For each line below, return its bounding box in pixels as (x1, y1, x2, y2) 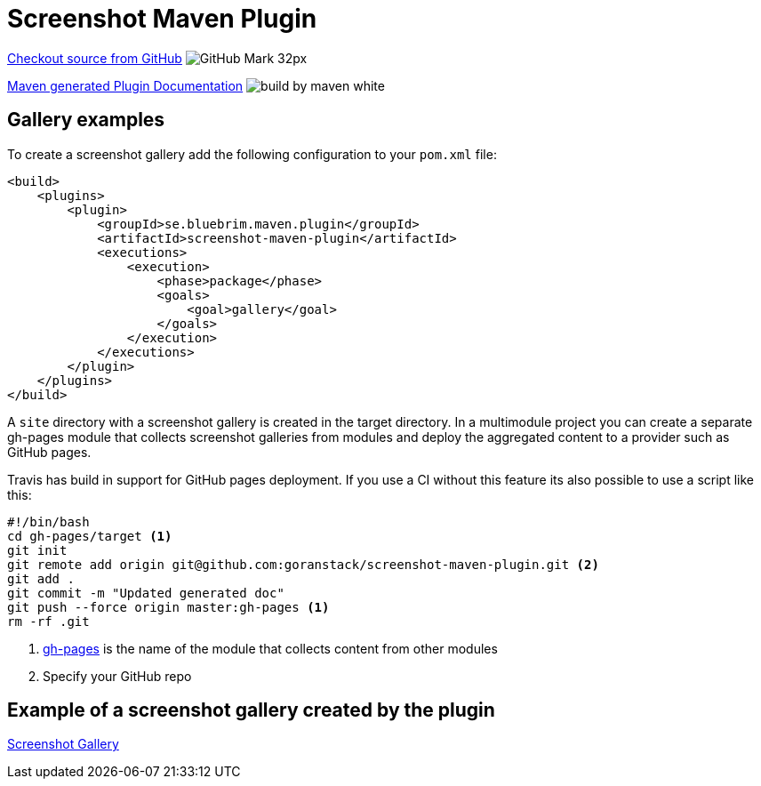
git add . (7, 571, 75, 586)
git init (7, 542, 68, 557)
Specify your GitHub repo (43, 668, 192, 684)
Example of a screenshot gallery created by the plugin (7, 699, 495, 722)
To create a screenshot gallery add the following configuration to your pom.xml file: (7, 146, 497, 162)
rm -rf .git (7, 614, 90, 629)
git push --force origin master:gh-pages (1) (7, 599, 330, 614)
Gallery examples (7, 108, 165, 132)
